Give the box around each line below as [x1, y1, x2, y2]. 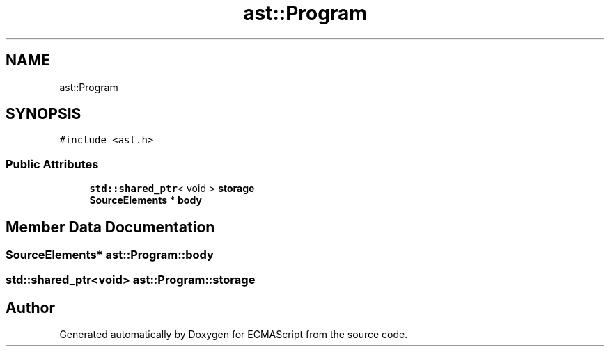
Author [6, 298, 55, 317]
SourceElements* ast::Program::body [6, 248, 214, 262]
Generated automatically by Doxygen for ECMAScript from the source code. [59, 328, 408, 341]
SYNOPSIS [6, 105, 81, 123]
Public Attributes [6, 157, 99, 171]
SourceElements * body [89, 194, 202, 207]
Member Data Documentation [6, 218, 215, 236]
